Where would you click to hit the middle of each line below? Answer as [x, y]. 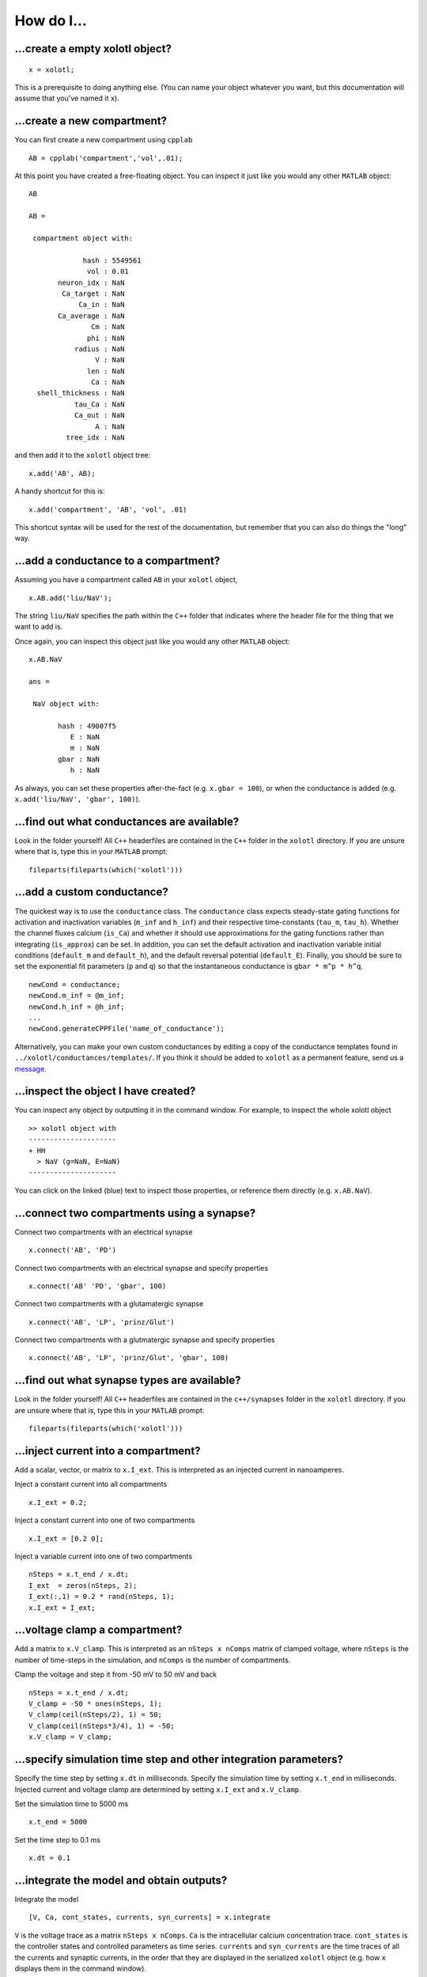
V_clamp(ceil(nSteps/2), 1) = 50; [95, 1715]
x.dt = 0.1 [50, 1858]
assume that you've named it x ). [67, 98]
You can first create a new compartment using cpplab [104, 140]
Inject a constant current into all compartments [91, 1484]
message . [30, 1068]
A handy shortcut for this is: [60, 491]
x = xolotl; [52, 70]
